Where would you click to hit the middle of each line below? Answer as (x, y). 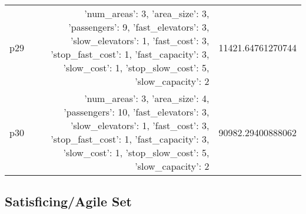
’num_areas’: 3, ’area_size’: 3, (147, 13)
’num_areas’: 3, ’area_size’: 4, (147, 98)
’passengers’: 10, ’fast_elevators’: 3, (137, 112)
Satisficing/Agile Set (68, 201)
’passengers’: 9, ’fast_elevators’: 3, (139, 27)
